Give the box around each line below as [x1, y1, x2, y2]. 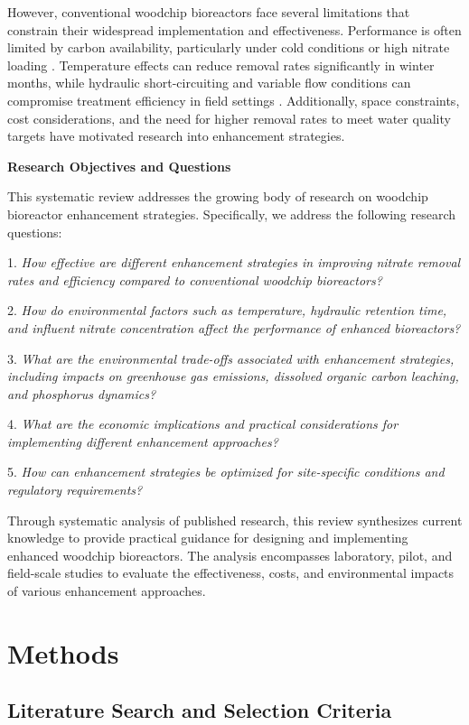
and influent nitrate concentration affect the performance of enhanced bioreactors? [7, 318, 461, 337]
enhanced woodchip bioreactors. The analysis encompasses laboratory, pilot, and [7, 545, 453, 564]
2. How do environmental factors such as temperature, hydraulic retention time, [7, 301, 447, 320]
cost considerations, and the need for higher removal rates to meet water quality [7, 108, 451, 127]
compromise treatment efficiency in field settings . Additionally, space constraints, [7, 90, 460, 109]
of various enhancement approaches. [7, 581, 206, 600]
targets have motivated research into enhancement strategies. [7, 126, 345, 145]
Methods [7, 634, 119, 671]
